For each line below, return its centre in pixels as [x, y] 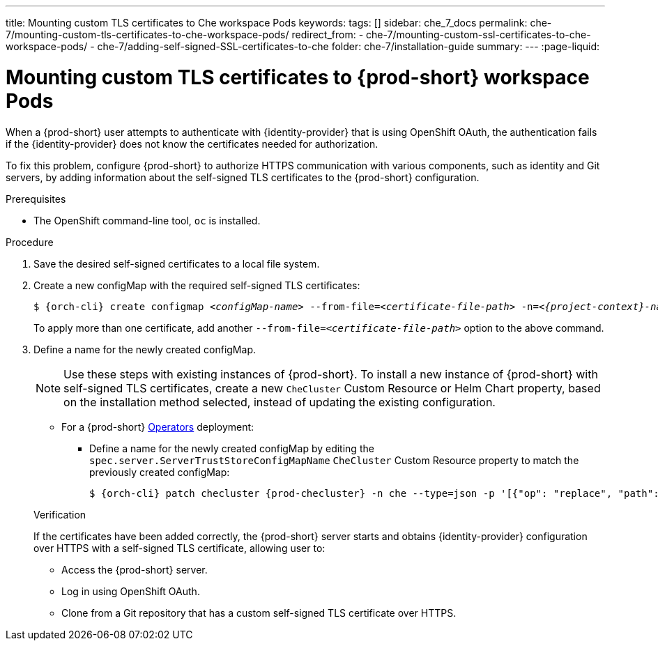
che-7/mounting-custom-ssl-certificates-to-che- [479, 34]
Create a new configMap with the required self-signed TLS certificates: [197, 285]
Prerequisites [36, 199]
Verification [60, 514]
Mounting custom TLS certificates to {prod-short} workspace [298, 77]
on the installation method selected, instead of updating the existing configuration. [280, 402]
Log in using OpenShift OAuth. [131, 591]
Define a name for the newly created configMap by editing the [232, 448]
